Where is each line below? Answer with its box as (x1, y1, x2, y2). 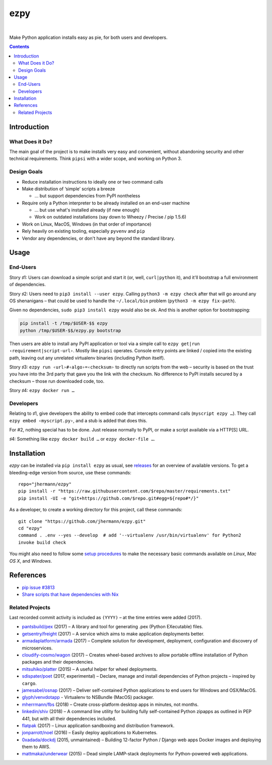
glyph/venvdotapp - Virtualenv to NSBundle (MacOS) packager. (22, 694, 154, 700)
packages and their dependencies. (22, 659, 94, 665)
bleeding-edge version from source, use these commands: (9, 469, 131, 475)
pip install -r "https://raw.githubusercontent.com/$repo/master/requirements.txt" (18, 488, 231, 494)
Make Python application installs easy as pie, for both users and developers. (9, 34, 168, 40)
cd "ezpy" (18, 525, 42, 531)
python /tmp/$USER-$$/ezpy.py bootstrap (20, 327, 121, 333)
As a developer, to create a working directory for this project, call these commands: (9, 507, 182, 513)
